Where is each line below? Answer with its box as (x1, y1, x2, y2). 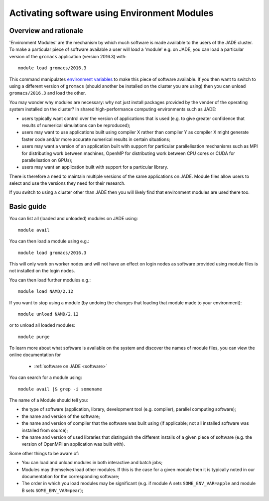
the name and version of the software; (21, 413, 100, 419)
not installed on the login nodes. (9, 268, 75, 274)
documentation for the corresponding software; (21, 473, 120, 479)
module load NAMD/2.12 (18, 289, 74, 294)
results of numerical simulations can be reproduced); (21, 122, 131, 128)
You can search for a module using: (9, 375, 82, 380)
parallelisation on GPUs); (21, 157, 73, 163)
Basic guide (9, 202, 47, 211)
